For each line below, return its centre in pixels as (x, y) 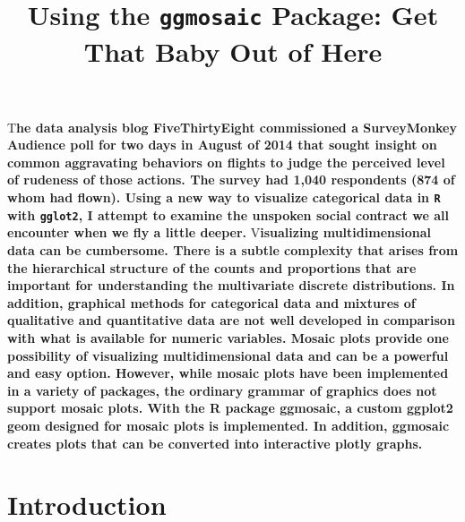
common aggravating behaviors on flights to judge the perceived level (226, 162)
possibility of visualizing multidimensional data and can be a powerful (228, 355)
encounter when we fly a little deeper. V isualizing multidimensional (220, 232)
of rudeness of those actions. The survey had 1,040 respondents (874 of (231, 180)
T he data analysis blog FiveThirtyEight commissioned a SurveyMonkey (232, 127)
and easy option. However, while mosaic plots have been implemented (228, 373)
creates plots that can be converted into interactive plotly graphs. (215, 443)
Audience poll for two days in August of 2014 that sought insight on (222, 145)
